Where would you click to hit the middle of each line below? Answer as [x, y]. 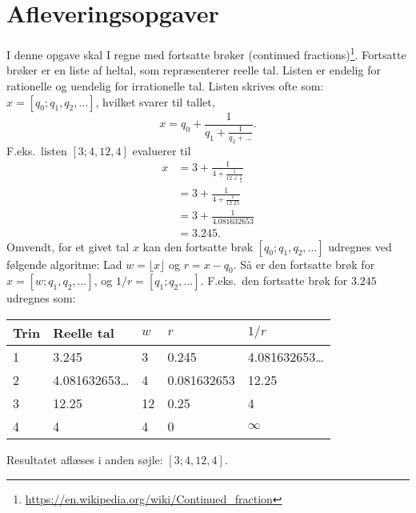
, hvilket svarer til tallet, [155, 101]
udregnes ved [360, 246]
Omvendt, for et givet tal [68, 246]
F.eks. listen [37, 150]
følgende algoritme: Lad [64, 264]
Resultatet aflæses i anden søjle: [85, 459]
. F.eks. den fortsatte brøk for [274, 281]
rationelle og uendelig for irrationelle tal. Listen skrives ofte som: [165, 85]
